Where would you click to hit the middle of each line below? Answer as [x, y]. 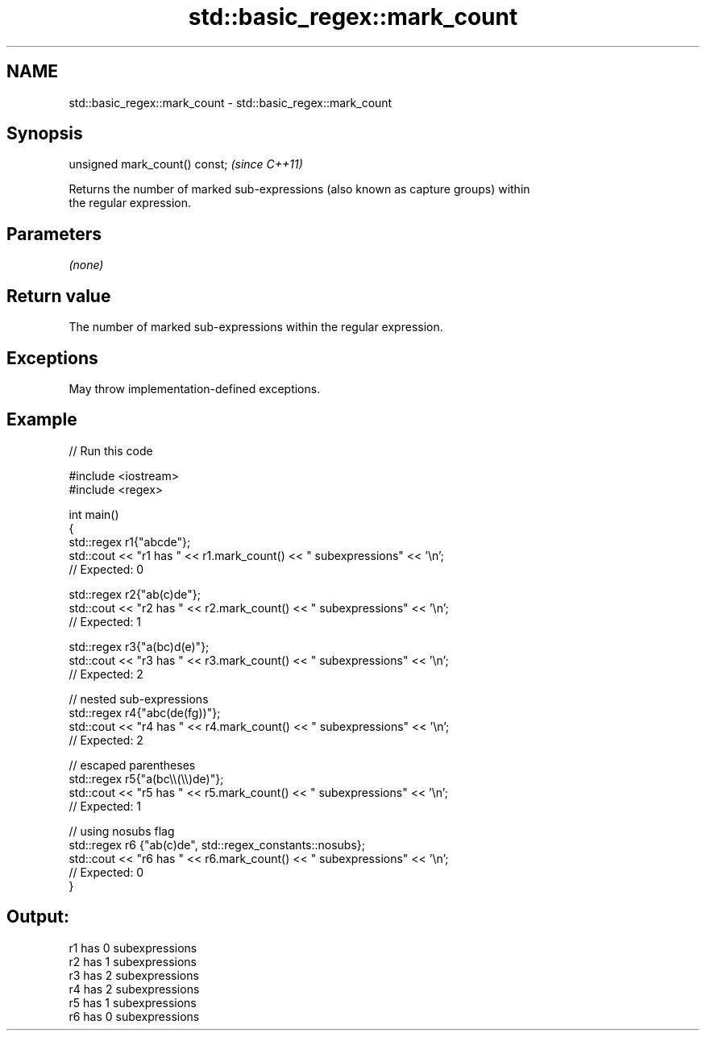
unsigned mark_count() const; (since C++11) [186, 164]
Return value [59, 296]
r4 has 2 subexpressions [134, 989]
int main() [94, 514]
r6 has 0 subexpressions [134, 1016]
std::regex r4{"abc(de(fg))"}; [145, 712]
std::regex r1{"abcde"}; [130, 541]
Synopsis [45, 134]
